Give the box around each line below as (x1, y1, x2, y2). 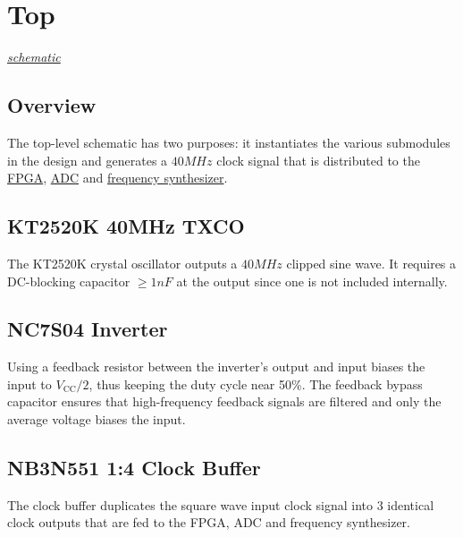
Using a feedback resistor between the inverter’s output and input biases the (7, 357, 425, 376)
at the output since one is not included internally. (176, 271, 448, 290)
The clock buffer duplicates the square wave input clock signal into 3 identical (7, 495, 434, 514)
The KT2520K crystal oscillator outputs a (7, 253, 238, 272)
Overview (7, 91, 97, 119)
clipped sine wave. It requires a (286, 253, 457, 272)
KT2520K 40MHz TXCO (7, 212, 245, 240)
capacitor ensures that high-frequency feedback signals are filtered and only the (7, 392, 442, 411)
